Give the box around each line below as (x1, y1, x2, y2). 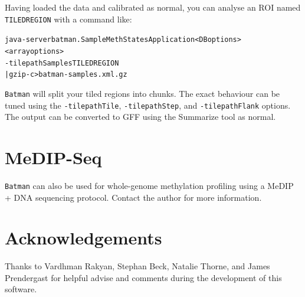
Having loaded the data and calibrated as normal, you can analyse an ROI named (5, 1, 301, 13)
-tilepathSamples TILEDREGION (5, 58, 119, 67)
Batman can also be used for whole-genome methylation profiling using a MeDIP (5, 179, 294, 191)
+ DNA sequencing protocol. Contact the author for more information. (5, 191, 262, 203)
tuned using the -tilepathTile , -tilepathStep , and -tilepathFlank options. (5, 99, 291, 111)
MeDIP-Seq (5, 145, 102, 169)
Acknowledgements (5, 226, 162, 250)
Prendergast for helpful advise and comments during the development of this (5, 271, 282, 283)
